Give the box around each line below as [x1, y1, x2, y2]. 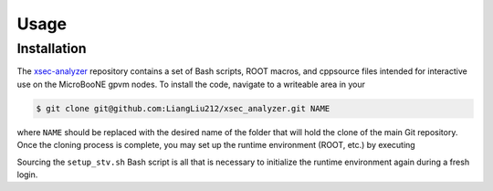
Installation [16, 40, 87, 57]
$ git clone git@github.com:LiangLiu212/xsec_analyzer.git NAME [36, 103, 330, 113]
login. [16, 169, 38, 180]
